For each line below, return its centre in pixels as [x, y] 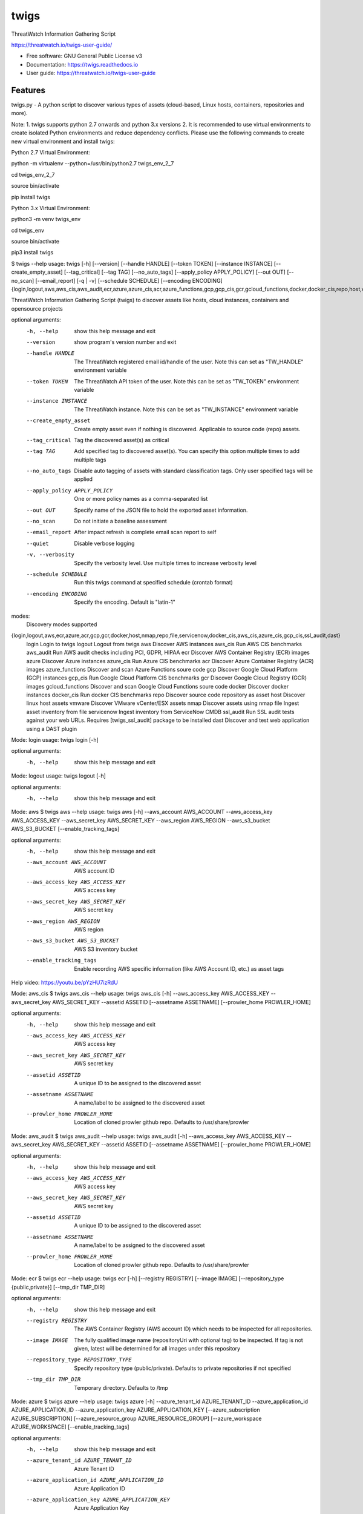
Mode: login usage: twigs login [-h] [55, 740]
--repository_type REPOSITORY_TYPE [79, 1360]
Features [28, 90]
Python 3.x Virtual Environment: [51, 208]
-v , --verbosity [51, 555]
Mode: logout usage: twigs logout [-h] [58, 776]
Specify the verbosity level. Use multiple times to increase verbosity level [165, 563]
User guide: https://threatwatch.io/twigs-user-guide [91, 73]
